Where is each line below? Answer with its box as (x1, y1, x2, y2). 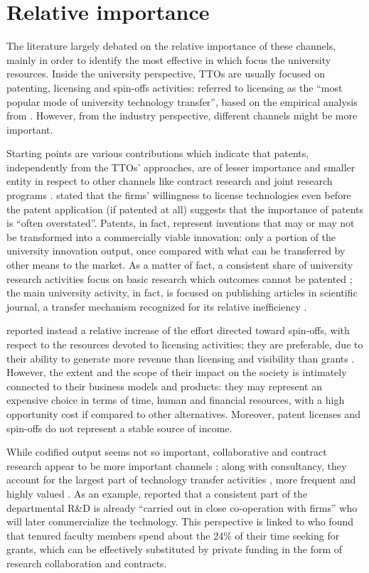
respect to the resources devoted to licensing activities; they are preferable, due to (6, 337, 363, 351)
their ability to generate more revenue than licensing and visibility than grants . (6, 350, 355, 365)
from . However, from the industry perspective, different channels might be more (6, 108, 358, 123)
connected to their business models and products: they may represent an (6, 378, 322, 393)
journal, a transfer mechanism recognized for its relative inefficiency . (6, 299, 307, 314)
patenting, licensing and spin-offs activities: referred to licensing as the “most (6, 80, 343, 95)
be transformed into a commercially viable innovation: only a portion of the (6, 229, 336, 244)
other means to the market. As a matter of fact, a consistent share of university (6, 257, 353, 272)
